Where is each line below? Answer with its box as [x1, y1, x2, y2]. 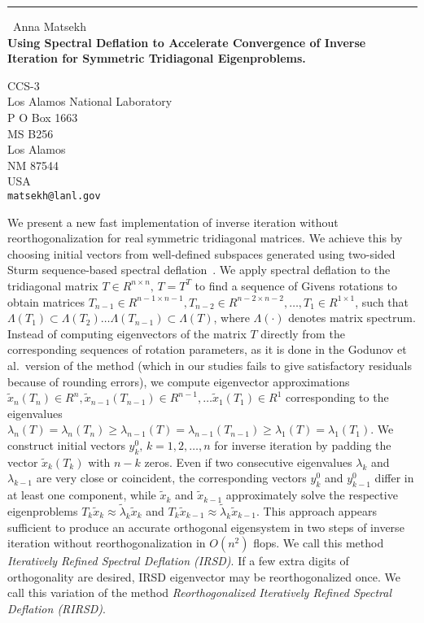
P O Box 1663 [7, 108, 78, 125]
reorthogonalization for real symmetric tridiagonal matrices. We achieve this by [7, 229, 403, 246]
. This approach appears [256, 502, 378, 519]
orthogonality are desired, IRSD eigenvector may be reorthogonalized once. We [7, 568, 400, 585]
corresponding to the [286, 389, 389, 406]
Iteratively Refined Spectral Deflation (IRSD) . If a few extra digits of [7, 552, 349, 569]
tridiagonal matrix [7, 277, 98, 294]
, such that [355, 293, 409, 310]
